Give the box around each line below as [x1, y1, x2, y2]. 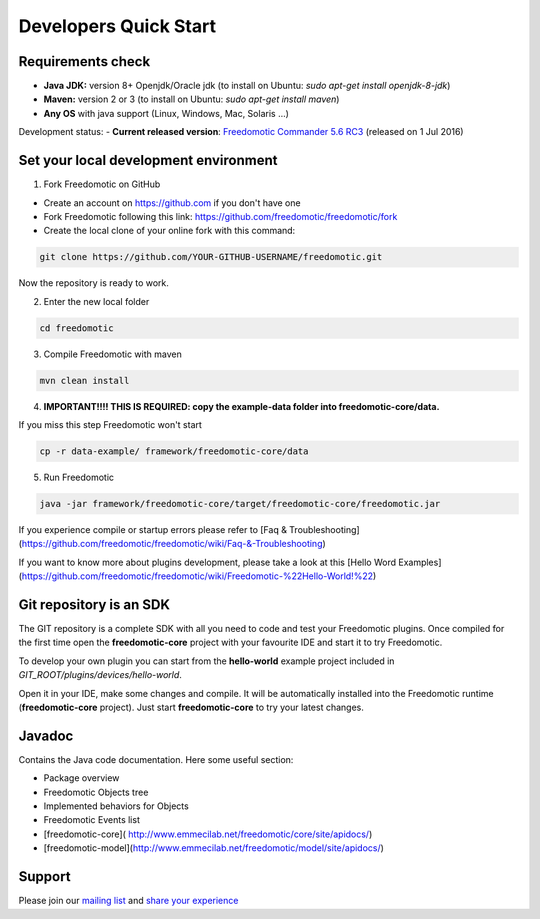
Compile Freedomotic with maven [43, 348, 182, 360]
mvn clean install [39, 375, 130, 386]
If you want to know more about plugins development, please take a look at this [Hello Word [18, 556, 397, 568]
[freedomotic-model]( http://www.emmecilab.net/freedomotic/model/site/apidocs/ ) [43, 842, 385, 854]
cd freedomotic [39, 322, 114, 334]
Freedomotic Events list [43, 814, 140, 826]
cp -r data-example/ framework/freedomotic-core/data [39, 445, 309, 457]
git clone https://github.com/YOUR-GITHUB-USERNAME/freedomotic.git [39, 251, 383, 263]
